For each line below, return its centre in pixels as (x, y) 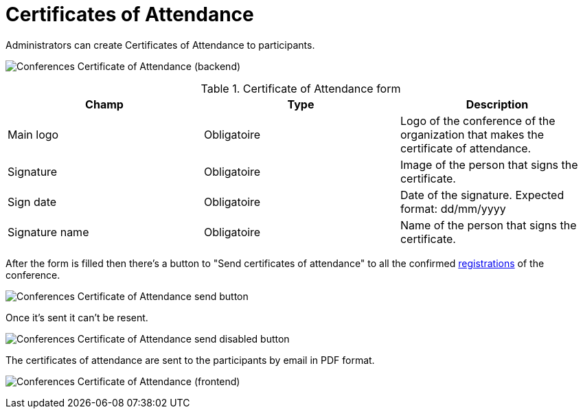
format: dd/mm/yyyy (453, 208)
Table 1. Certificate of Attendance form (301, 88)
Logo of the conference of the (478, 120)
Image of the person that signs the (489, 164)
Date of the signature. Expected (482, 195)
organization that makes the (472, 134)
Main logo (33, 134)
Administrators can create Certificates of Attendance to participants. (160, 45)
